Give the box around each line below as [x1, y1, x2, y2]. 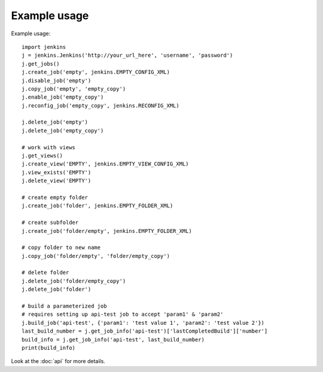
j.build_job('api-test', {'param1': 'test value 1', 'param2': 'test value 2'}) [22, 319, 265, 326]
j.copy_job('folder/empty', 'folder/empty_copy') [22, 253, 170, 259]
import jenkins [22, 44, 66, 50]
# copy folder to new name [22, 244, 101, 251]
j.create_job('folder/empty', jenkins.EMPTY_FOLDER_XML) [22, 227, 193, 234]
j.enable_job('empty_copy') [22, 94, 104, 101]
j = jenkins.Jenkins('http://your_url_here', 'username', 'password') [22, 52, 233, 59]
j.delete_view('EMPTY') [22, 177, 92, 185]
